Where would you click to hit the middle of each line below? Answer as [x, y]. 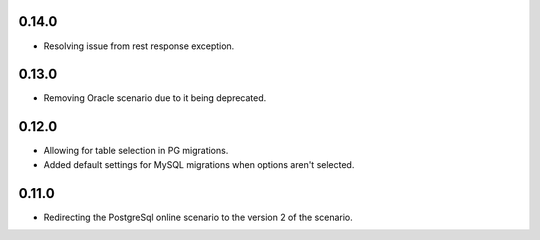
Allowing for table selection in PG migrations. [136, 151]
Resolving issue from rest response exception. [139, 46]
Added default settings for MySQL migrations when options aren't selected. [199, 164]
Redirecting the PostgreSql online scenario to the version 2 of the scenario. [198, 217]
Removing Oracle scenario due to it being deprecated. [155, 98]
